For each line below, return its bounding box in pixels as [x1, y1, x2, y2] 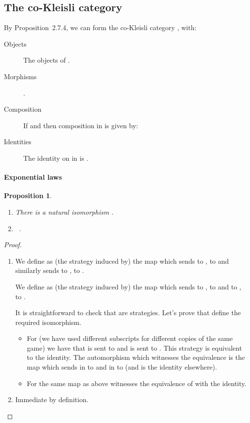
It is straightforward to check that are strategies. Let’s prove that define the [15, 307, 241, 318]
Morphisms [4, 71, 37, 81]
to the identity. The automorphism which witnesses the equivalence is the [27, 352, 245, 362]
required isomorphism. [15, 317, 81, 327]
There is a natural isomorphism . [15, 206, 114, 217]
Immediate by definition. [15, 394, 89, 405]
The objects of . [23, 55, 70, 65]
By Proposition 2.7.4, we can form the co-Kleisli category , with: [4, 22, 197, 33]
